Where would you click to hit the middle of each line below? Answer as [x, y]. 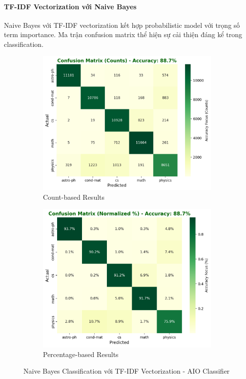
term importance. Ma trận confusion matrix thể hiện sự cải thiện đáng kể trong [123, 34]
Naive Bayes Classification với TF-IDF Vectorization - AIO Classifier [127, 370]
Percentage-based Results [81, 354]
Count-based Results [74, 197]
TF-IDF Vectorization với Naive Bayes [70, 6]
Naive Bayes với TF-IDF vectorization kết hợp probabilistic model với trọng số [122, 25]
